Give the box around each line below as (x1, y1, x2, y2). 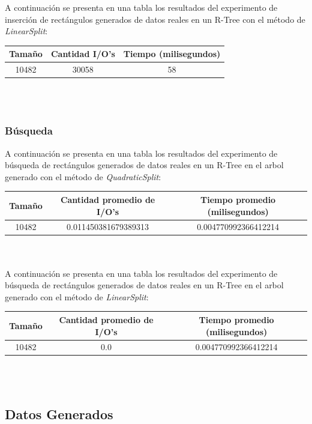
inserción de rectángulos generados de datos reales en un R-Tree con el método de (5, 13, 305, 25)
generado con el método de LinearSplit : (5, 290, 149, 303)
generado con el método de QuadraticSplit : (5, 170, 161, 183)
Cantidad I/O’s (50, 47, 115, 60)
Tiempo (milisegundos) (123, 47, 221, 60)
